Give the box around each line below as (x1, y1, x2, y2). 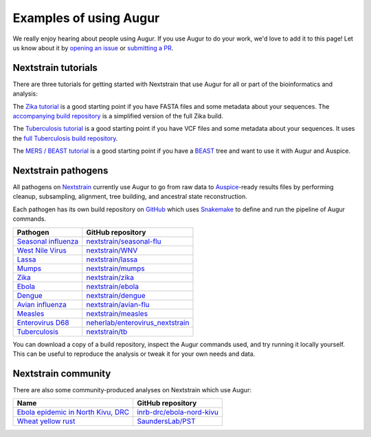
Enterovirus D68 (16, 317, 69, 327)
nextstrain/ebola (86, 281, 139, 291)
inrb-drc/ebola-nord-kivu (137, 407, 219, 417)
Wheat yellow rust (16, 416, 76, 426)
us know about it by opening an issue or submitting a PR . (12, 43, 174, 52)
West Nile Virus (16, 245, 67, 255)
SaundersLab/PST (137, 416, 196, 426)
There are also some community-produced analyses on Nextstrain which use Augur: (12, 385, 252, 394)
